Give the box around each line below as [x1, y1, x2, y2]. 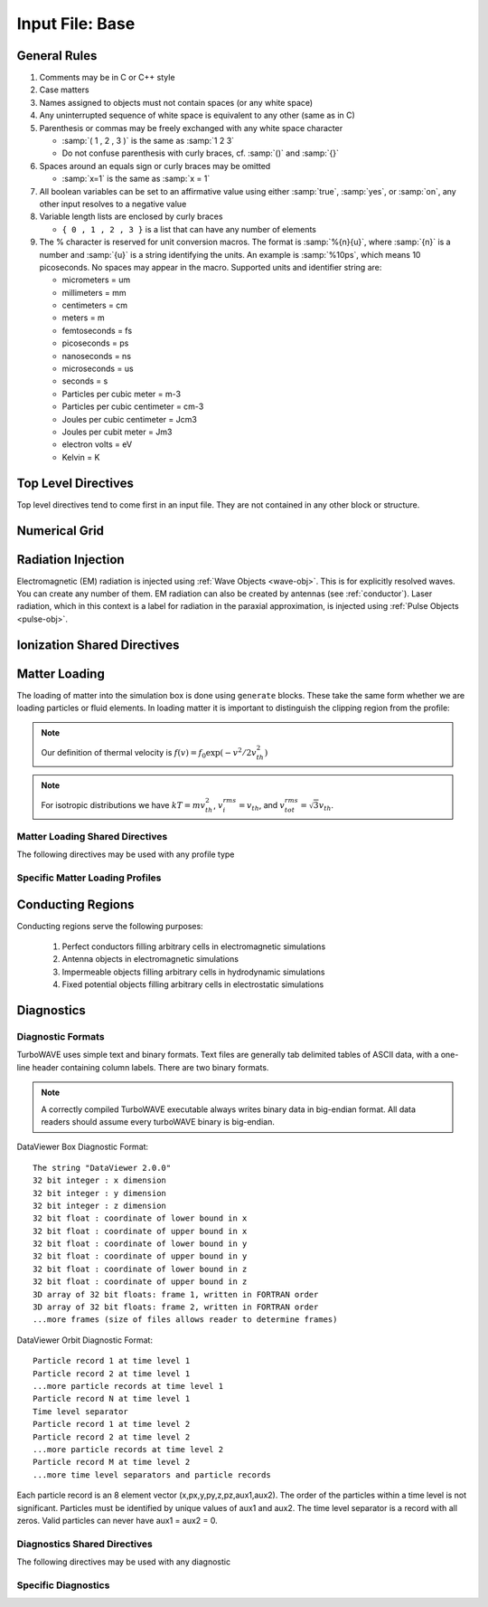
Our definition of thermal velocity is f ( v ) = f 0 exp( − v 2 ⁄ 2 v [41, 746, 257, 760]
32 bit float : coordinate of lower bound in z [33, 1263, 248, 1274]
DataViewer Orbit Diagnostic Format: [16, 1335, 154, 1346]
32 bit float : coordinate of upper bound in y [33, 1251, 248, 1261]
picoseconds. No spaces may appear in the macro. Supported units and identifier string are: [39, 261, 382, 272]
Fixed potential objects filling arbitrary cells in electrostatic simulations [61, 979, 324, 990]
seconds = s [61, 376, 108, 386]
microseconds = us [61, 363, 135, 375]
